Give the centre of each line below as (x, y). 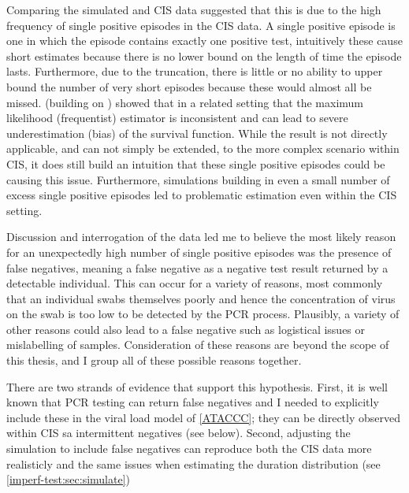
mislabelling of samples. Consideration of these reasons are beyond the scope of (198, 345)
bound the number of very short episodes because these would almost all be (189, 86)
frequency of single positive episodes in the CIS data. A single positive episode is (201, 25)
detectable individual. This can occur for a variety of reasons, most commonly (195, 283)
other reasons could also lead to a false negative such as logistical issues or (186, 329)
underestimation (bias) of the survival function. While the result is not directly (197, 133)
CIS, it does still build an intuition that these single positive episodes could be (196, 163)
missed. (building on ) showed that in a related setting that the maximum (185, 102)
